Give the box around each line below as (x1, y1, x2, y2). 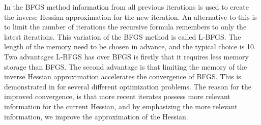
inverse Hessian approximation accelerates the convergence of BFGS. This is (4, 71, 241, 82)
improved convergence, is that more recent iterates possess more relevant (4, 91, 230, 102)
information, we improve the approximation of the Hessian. (4, 111, 188, 121)
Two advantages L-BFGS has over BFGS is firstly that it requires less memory (4, 51, 249, 61)
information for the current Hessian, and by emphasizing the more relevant (4, 101, 238, 111)
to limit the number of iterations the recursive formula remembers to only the (4, 21, 247, 32)
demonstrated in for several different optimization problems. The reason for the (4, 81, 251, 91)
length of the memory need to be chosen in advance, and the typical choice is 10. (4, 41, 256, 52)
